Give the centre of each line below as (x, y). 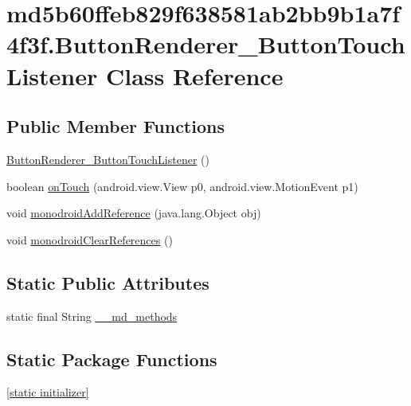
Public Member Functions (115, 126)
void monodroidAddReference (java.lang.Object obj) (134, 213)
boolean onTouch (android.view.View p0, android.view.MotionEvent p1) (182, 186)
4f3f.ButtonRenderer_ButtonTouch (206, 44)
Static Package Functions (112, 359)
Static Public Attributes (108, 282)
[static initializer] (48, 392)
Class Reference (194, 75)
